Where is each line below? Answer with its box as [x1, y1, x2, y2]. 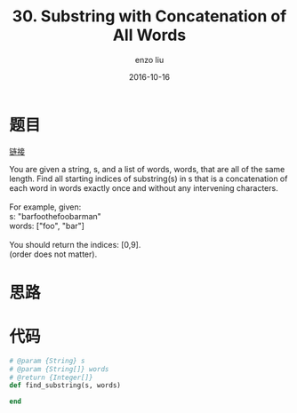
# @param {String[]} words [9, 364, 109, 374]
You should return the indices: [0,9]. [9, 239, 141, 250]
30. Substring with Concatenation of [12, 6, 287, 27]
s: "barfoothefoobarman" [9, 210, 102, 221]
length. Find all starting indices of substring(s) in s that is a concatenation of [9, 173, 288, 184]
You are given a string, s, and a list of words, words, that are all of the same [9, 163, 285, 174]
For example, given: [9, 202, 82, 212]
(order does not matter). [9, 249, 98, 259]
